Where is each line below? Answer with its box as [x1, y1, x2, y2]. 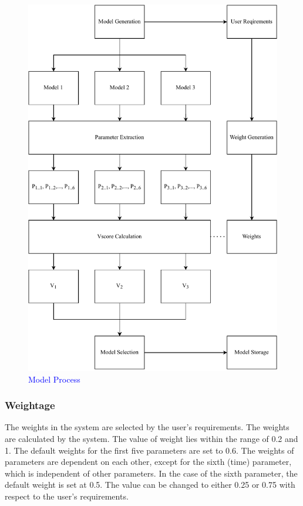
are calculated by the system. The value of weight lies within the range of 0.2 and [5, 432, 298, 444]
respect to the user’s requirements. [5, 490, 129, 502]
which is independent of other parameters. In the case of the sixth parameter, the [5, 467, 298, 479]
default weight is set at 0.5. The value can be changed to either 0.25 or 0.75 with [5, 478, 295, 491]
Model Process [28, 373, 80, 385]
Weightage [5, 398, 55, 413]
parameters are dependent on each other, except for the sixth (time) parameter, [5, 455, 292, 468]
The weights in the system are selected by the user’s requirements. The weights [5, 421, 289, 433]
